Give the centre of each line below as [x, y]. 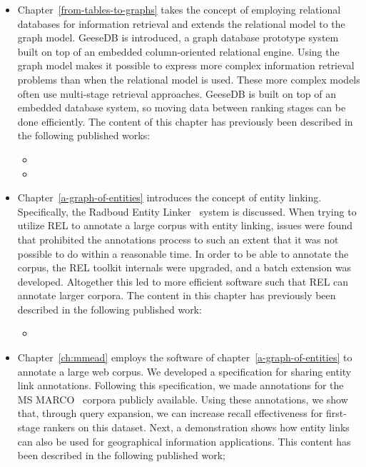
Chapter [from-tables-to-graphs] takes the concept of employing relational [179, 9]
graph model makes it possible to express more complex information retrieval [186, 65]
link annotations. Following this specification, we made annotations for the [181, 385]
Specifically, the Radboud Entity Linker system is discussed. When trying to [187, 211]
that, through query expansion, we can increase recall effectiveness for [170, 413]
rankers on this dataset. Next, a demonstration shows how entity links [196, 427]
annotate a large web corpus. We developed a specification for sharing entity [184, 371]
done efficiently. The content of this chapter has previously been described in [185, 121]
